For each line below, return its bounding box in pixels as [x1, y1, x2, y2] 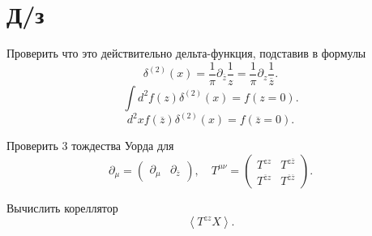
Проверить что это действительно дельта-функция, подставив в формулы [6, 45, 366, 62]
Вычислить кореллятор [6, 199, 118, 216]
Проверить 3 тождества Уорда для [6, 137, 174, 154]
